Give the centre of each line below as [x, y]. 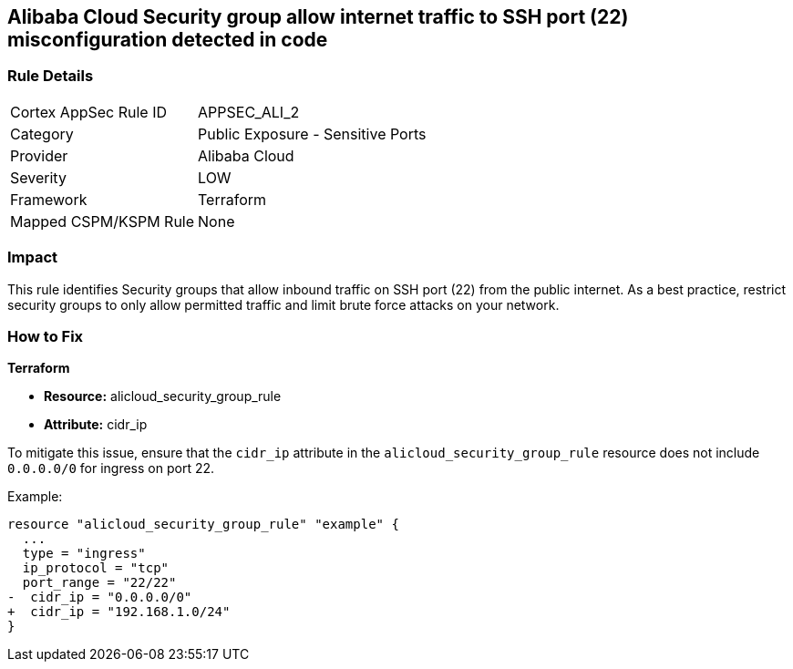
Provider [39, 155]
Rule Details [51, 76]
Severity [38, 177]
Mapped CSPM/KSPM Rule [103, 221]
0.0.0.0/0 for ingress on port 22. [111, 468]
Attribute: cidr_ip [96, 425]
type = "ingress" [84, 554]
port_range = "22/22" [99, 583]
